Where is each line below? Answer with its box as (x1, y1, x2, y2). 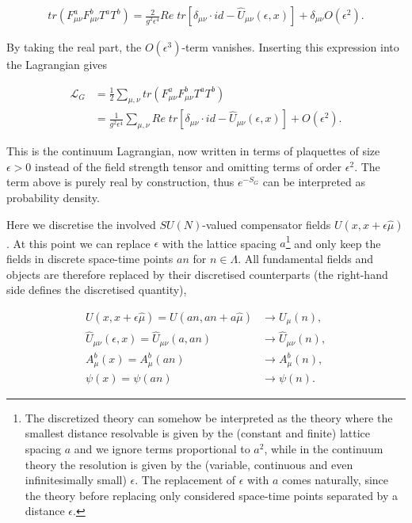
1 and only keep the (285, 232, 381, 251)
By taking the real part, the (6, 39, 142, 55)
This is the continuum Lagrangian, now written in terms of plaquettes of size (6, 143, 380, 159)
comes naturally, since (282, 471, 389, 488)
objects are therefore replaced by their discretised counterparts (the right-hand (6, 265, 388, 282)
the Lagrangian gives (6, 56, 108, 73)
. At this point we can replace (6, 235, 151, 251)
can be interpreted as (262, 174, 366, 190)
